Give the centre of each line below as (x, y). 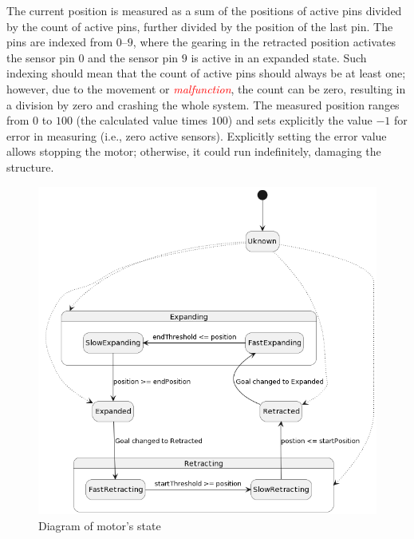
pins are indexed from (60, 42)
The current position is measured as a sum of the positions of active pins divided (204, 10)
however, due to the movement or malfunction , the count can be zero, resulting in (206, 88)
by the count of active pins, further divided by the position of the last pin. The (200, 26)
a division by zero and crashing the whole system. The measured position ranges (203, 104)
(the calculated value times (142, 120)
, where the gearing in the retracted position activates (264, 42)
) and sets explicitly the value (300, 120)
